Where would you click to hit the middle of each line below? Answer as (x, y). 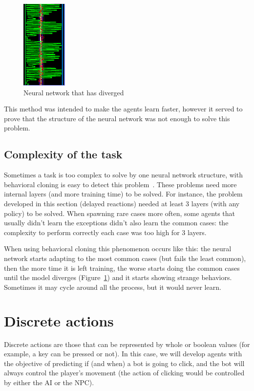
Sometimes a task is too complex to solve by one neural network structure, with (123, 175)
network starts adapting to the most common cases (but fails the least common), (125, 258)
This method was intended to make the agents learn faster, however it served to (123, 109)
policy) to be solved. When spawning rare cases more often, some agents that (120, 213)
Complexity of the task (63, 154)
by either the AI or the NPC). (49, 382)
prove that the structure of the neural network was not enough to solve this (117, 118)
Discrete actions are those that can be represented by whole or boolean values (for (127, 344)
